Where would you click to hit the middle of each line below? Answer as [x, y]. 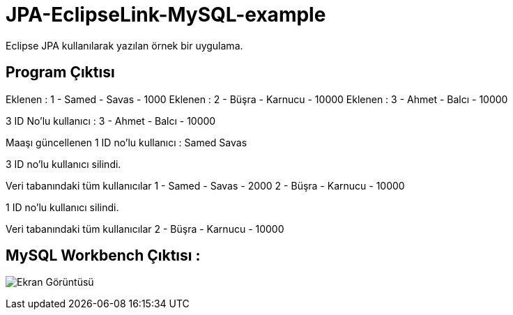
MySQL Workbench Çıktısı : [103, 256]
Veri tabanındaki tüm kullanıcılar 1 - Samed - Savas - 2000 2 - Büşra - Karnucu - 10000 [205, 185]
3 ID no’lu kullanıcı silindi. [63, 164]
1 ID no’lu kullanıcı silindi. [62, 207]
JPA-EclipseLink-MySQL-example [166, 15]
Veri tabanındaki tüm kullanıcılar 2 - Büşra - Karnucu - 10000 [145, 229]
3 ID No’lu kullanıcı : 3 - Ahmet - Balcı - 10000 [111, 121]
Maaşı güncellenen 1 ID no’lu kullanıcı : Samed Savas [127, 142]
